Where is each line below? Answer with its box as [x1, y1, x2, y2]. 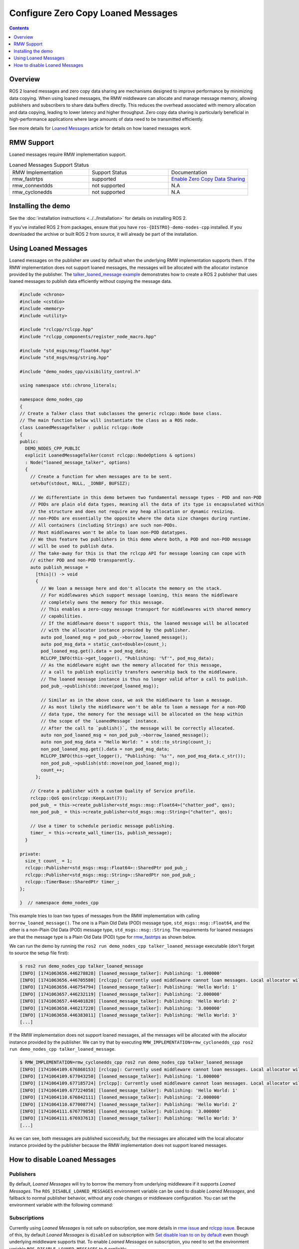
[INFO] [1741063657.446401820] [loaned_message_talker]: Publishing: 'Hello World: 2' [19, 998, 238, 1004]
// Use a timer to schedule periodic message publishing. [30, 823, 175, 829]
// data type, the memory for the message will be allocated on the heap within [40, 711, 244, 717]
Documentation [171, 169, 208, 176]
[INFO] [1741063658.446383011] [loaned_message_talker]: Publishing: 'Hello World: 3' [19, 1012, 238, 1018]
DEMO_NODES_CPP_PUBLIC [25, 445, 81, 451]
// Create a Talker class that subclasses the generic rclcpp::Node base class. [19, 411, 222, 417]
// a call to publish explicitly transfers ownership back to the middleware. [40, 669, 238, 675]
